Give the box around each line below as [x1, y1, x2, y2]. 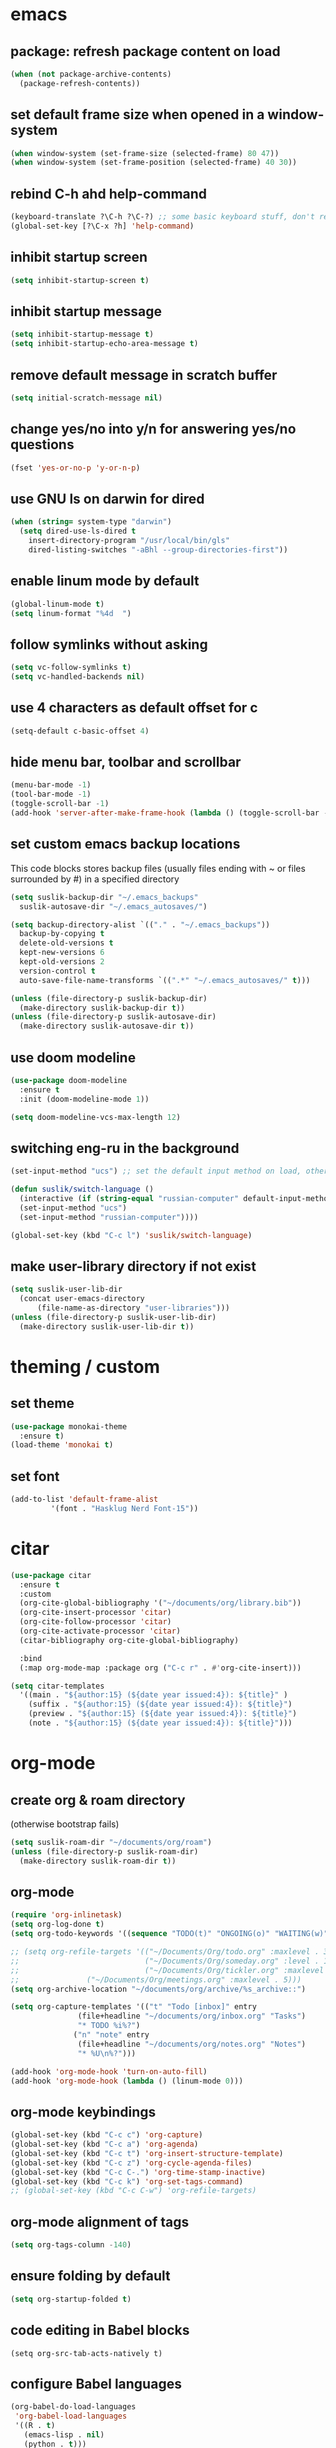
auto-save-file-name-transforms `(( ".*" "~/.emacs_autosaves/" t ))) [19, 975, 311, 985]
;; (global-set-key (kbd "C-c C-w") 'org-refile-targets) [10, 2186, 257, 2196]
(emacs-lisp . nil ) [23, 2429, 105, 2440]
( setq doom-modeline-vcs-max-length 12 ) [10, 1112, 182, 1122]
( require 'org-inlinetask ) [10, 1910, 123, 1920]
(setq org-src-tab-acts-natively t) [10, 2348, 163, 2358]
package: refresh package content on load [10, 43, 281, 60]
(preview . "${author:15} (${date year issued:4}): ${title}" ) [28, 1709, 298, 1719]
